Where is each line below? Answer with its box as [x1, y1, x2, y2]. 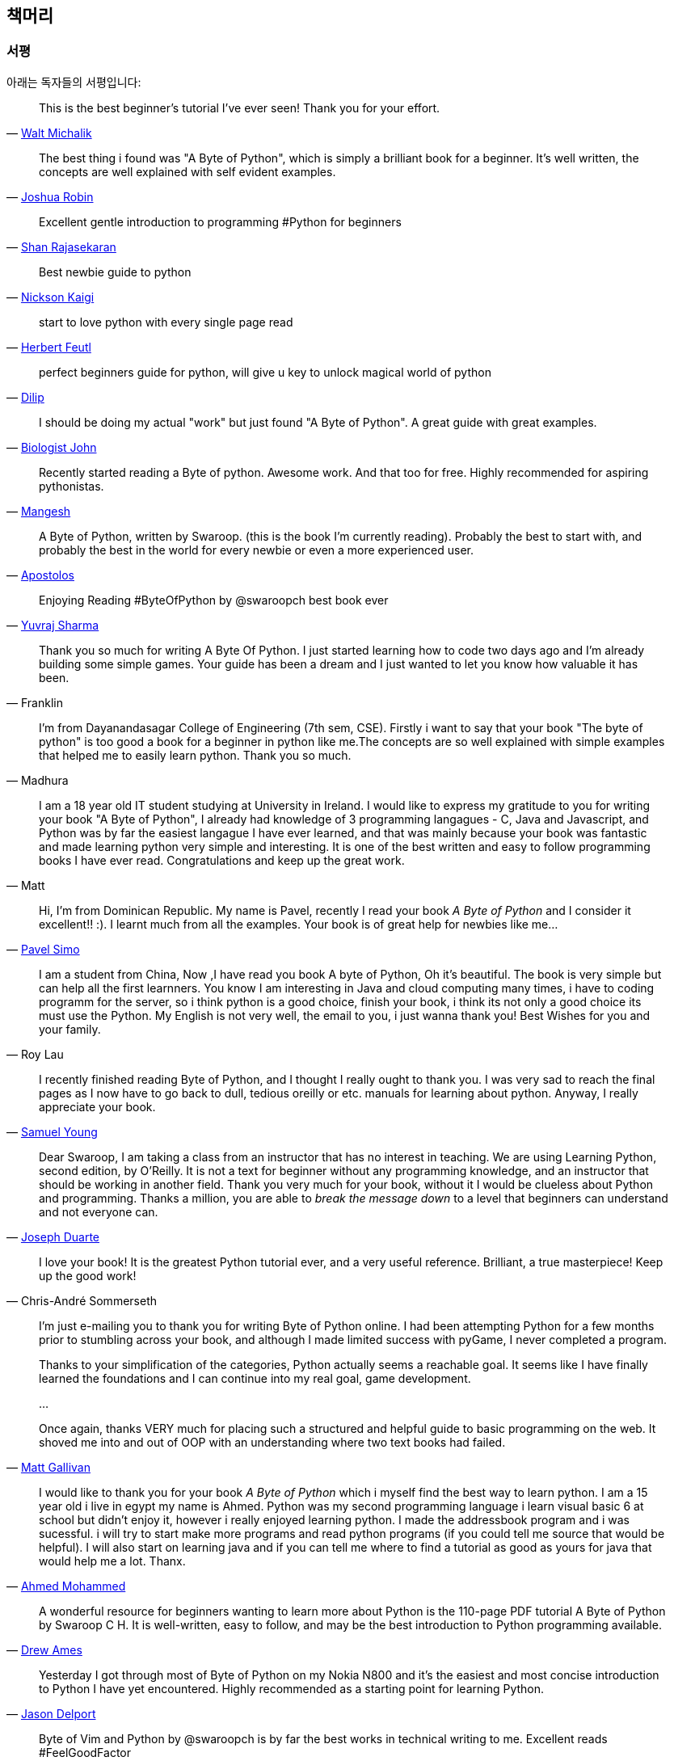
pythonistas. [39, 478, 104, 493]
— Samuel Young [6, 1124, 98, 1139]
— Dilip [6, 390, 44, 404]
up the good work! [39, 1268, 137, 1283]
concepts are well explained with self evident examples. [39, 164, 336, 179]
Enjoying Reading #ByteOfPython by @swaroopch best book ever [39, 592, 389, 607]
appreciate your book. [39, 1099, 156, 1114]
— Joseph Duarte [6, 1229, 100, 1244]
